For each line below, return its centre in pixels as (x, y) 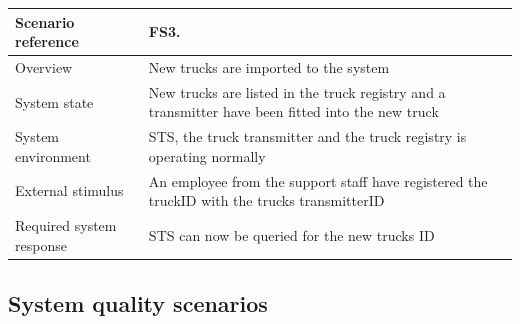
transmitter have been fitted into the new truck (293, 111)
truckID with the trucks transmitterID (266, 200)
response (41, 244)
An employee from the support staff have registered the (318, 180)
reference (47, 41)
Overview (44, 66)
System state (54, 101)
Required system (66, 225)
